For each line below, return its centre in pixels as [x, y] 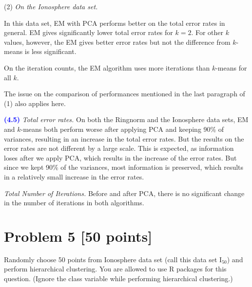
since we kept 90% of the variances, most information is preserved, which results [124, 167]
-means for [231, 67]
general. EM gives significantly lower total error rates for [88, 32]
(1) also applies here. [35, 103]
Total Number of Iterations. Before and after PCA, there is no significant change [124, 193]
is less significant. [50, 51]
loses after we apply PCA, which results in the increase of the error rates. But [120, 157]
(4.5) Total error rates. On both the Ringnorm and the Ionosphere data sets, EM [126, 119]
